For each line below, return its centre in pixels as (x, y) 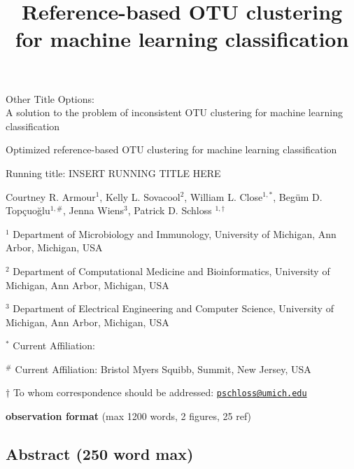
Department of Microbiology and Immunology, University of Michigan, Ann (175, 233)
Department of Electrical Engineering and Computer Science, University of (173, 308)
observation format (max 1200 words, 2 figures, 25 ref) (129, 416)
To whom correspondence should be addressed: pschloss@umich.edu (160, 392)
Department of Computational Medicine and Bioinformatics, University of (171, 271)
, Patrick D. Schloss (170, 210)
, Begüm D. (298, 196)
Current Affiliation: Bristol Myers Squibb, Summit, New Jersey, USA (163, 369)
